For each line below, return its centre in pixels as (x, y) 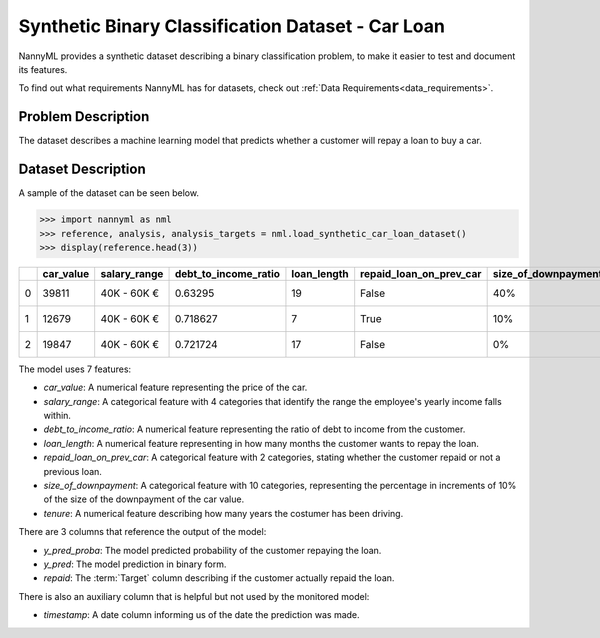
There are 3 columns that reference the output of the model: (142, 532)
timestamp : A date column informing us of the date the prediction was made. (201, 615)
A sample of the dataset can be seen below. (109, 193)
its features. (43, 69)
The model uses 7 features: (75, 369)
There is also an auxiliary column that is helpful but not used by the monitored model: (194, 596)
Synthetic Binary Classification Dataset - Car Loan (231, 26)
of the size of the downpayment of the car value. (144, 499)
